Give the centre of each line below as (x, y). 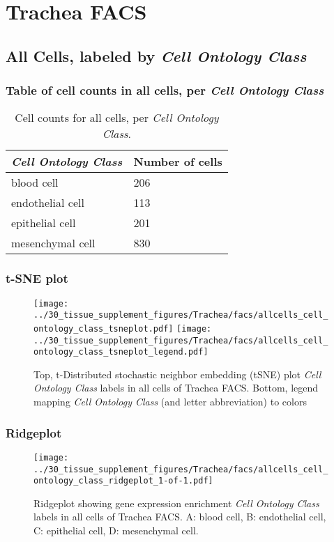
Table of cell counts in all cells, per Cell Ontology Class (165, 90)
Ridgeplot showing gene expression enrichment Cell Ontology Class (176, 503)
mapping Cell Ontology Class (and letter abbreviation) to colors (170, 402)
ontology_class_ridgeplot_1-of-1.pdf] (123, 481)
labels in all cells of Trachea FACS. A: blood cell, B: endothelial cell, (180, 517)
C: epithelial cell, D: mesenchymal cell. (116, 531)
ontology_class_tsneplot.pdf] (104, 328)
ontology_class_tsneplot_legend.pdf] (121, 352)
